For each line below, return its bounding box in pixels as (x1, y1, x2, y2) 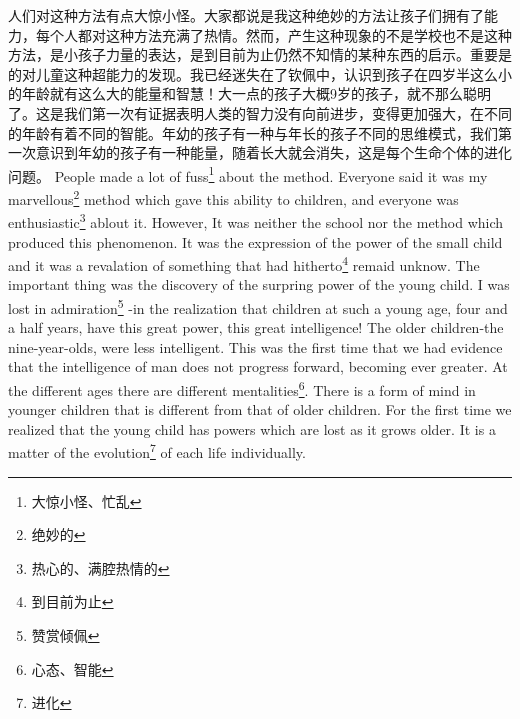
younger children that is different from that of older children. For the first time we (8, 399, 512, 420)
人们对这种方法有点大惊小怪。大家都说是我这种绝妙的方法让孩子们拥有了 (8, 5, 484, 25)
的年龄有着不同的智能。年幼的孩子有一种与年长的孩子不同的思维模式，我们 (8, 122, 498, 143)
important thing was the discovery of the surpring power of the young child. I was (8, 274, 510, 295)
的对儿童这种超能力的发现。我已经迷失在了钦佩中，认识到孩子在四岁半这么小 (8, 63, 512, 84)
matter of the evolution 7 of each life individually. (8, 439, 306, 463)
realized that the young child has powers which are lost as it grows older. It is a (8, 418, 496, 439)
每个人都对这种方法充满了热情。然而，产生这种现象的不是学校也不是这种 (35, 24, 512, 45)
